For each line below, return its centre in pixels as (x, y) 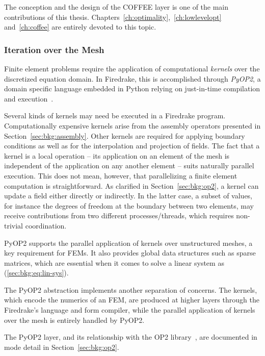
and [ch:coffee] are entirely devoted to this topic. (80, 27)
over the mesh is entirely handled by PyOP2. (74, 320)
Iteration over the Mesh (54, 49)
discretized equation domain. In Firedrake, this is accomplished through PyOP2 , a (132, 78)
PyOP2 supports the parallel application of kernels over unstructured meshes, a (128, 243)
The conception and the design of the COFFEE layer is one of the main (116, 7)
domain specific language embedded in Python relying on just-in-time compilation (132, 88)
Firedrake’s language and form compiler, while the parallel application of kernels (130, 310)
